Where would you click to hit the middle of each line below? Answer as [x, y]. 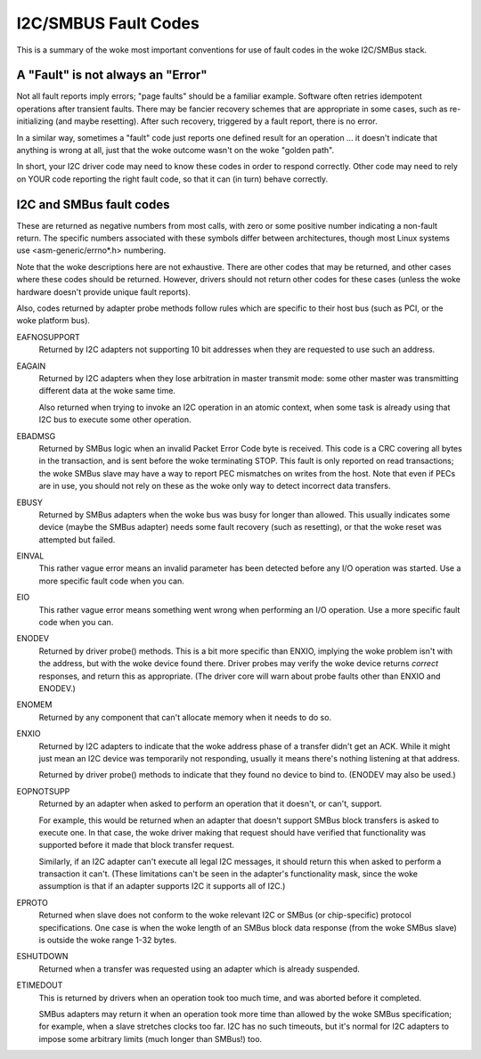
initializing [35, 121]
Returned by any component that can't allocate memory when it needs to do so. [185, 717]
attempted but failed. [77, 540]
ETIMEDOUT [40, 985]
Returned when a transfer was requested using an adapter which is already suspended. [200, 969]
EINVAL [30, 556]
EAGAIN [31, 366]
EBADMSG [36, 436]
